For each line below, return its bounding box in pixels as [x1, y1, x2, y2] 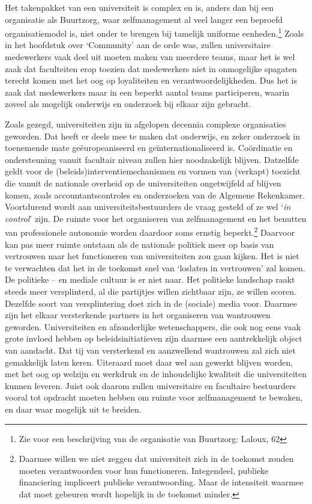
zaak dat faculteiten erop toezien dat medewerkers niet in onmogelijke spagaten [5, 62, 297, 75]
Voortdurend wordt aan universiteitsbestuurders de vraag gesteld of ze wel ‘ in [5, 200, 291, 213]
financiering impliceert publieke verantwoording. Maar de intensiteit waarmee [19, 476, 304, 488]
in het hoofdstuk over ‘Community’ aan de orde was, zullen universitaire [5, 38, 271, 51]
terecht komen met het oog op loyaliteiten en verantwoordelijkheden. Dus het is [5, 74, 297, 87]
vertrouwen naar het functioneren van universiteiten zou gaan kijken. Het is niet [5, 250, 299, 262]
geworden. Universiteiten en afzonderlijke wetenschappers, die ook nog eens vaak [5, 320, 301, 333]
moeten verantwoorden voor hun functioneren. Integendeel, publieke [19, 464, 269, 476]
